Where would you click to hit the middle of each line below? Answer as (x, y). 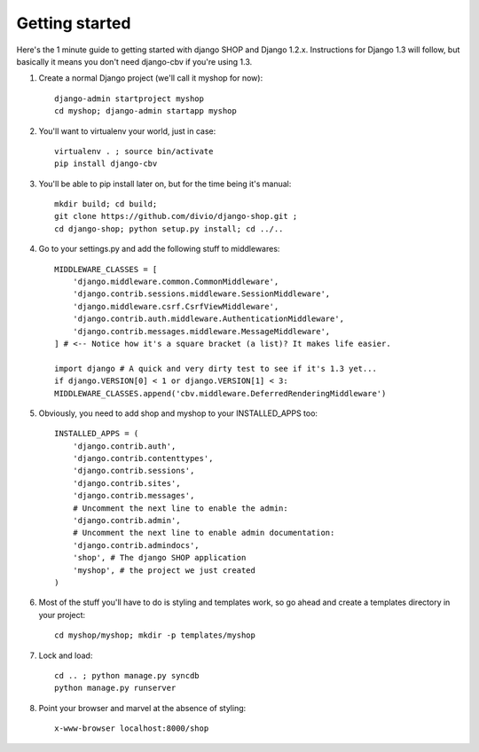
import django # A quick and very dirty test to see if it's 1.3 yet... (216, 368)
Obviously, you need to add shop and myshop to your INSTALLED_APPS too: (178, 413)
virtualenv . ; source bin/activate (134, 151)
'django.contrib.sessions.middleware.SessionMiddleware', (201, 294)
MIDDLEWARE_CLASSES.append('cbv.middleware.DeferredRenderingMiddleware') (220, 393)
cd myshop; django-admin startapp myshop (145, 111)
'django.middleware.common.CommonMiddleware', (176, 282)
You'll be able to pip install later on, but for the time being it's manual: (165, 184)
